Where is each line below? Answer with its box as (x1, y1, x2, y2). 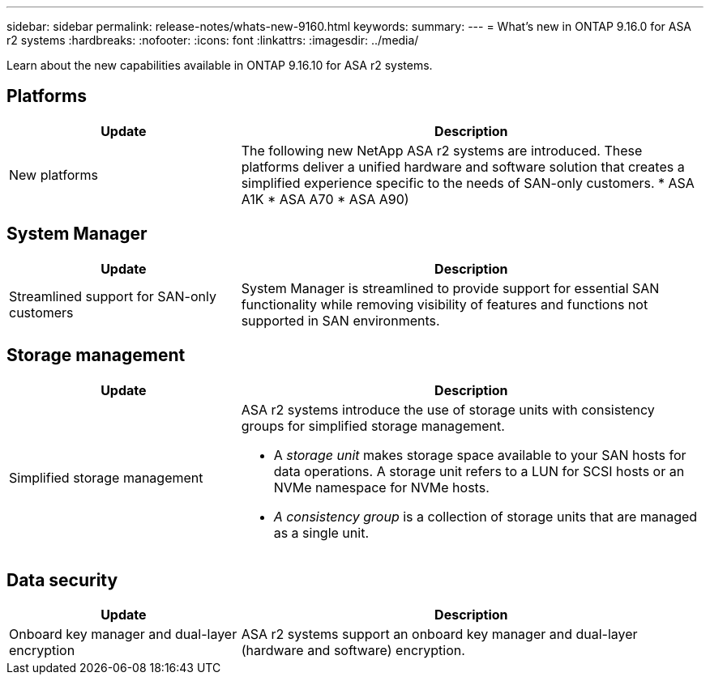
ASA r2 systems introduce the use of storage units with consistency (241, 401, 655, 418)
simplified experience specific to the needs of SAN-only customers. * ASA (241, 174, 695, 191)
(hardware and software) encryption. (241, 642, 465, 659)
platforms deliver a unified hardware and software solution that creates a (241, 158, 685, 175)
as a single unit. (273, 524, 369, 541)
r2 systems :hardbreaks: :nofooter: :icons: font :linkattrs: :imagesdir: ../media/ (6, 33, 419, 47)
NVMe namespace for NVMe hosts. (273, 479, 490, 496)
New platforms (9, 166, 98, 183)
